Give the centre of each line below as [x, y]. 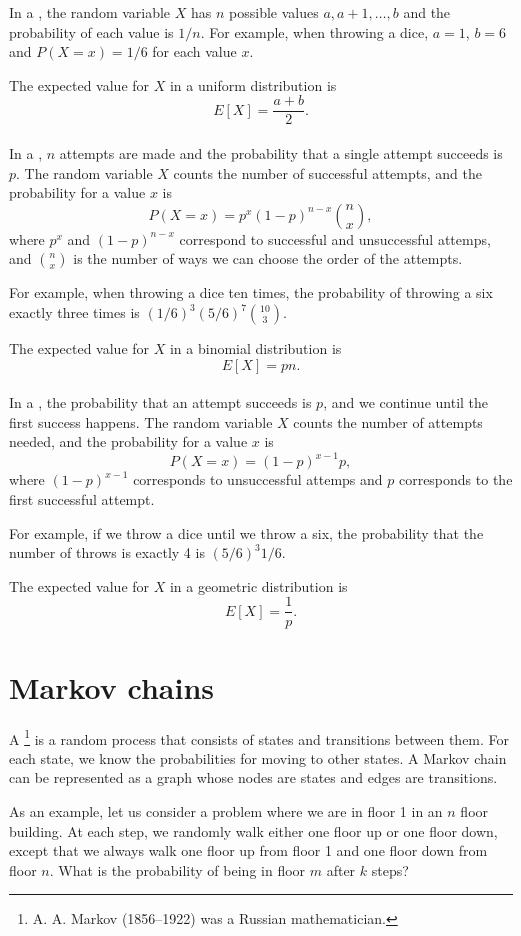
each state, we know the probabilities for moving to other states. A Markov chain [258, 757]
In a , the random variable [90, 12]
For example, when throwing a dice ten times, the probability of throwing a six [251, 292]
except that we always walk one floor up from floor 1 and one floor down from [248, 850]
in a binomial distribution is [255, 348]
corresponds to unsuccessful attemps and [258, 479]
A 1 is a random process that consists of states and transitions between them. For [259, 737]
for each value [194, 51]
